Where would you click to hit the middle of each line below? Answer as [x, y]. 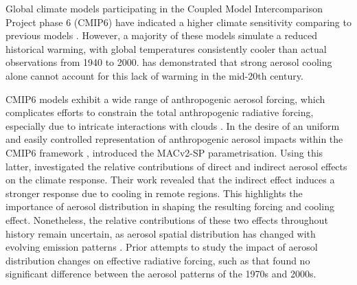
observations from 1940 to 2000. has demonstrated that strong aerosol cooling [169, 62]
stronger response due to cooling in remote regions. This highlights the [154, 193]
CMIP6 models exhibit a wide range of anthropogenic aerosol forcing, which [165, 99]
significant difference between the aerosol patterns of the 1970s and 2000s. [161, 274]
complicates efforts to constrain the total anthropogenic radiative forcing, [160, 112]
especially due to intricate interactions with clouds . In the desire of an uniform [173, 125]
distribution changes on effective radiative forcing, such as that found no [158, 260]
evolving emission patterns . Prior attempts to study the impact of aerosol [162, 247]
